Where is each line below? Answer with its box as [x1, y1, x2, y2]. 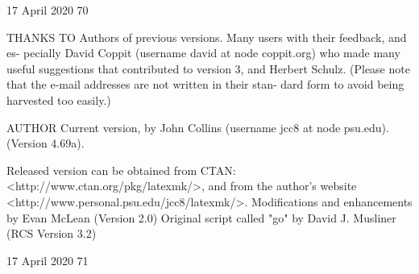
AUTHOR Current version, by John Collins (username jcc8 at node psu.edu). [6, 118, 389, 135]
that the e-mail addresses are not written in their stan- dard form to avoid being [6, 76, 404, 93]
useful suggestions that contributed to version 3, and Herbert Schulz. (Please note [6, 60, 410, 77]
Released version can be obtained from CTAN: [6, 161, 236, 178]
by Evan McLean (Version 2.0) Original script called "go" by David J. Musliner [6, 209, 396, 226]
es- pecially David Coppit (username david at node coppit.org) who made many [6, 44, 400, 61]
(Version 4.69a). [6, 135, 85, 152]
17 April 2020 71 [6, 251, 89, 268]
